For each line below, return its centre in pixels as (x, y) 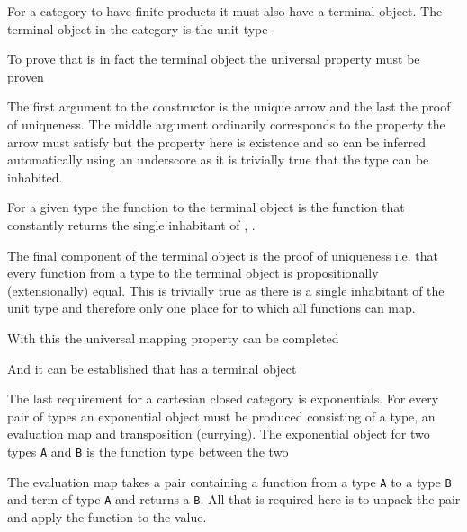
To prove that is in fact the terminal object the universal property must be (214, 59)
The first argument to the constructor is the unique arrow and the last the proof (229, 106)
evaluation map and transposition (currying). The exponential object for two (219, 434)
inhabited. (35, 177)
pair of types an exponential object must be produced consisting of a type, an (221, 416)
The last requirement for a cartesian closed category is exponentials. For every (223, 399)
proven (26, 76)
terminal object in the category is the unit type (138, 28)
